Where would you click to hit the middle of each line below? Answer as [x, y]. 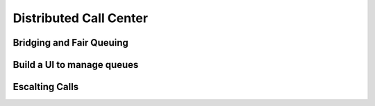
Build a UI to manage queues [76, 65]
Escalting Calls [46, 87]
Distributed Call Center [81, 18]
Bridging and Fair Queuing [70, 43]
